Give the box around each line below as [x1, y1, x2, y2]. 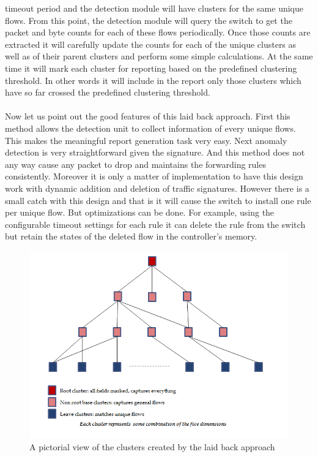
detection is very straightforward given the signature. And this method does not [5, 146, 305, 159]
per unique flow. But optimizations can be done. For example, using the [5, 206, 275, 219]
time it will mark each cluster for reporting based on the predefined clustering [5, 61, 297, 74]
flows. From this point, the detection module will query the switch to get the [5, 13, 292, 26]
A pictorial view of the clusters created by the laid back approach [29, 440, 275, 453]
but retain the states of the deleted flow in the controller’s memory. [5, 230, 257, 243]
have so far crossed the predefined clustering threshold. [5, 86, 210, 99]
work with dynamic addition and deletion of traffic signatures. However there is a [5, 181, 309, 194]
